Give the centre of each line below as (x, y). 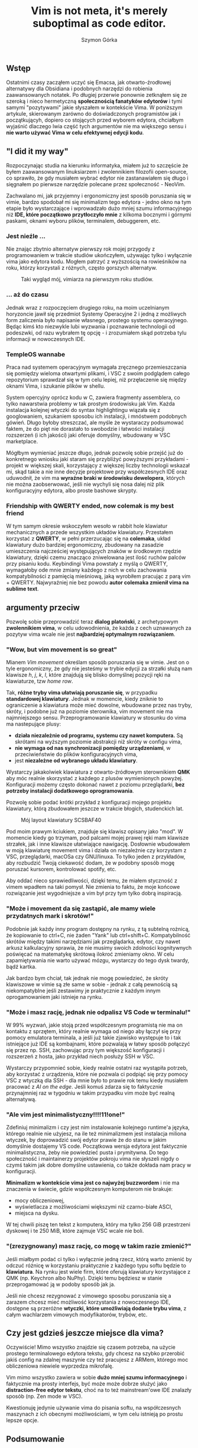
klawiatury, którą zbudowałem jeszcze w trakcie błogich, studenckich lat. (95, 809)
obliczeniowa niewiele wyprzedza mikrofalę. (60, 1366)
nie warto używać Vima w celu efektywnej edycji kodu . (75, 133)
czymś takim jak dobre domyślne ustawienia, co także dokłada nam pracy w (99, 1165)
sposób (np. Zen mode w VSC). (44, 1397)
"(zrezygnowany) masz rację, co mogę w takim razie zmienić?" (99, 1246)
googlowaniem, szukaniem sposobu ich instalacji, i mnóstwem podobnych (97, 416)
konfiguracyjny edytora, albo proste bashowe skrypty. (72, 491)
